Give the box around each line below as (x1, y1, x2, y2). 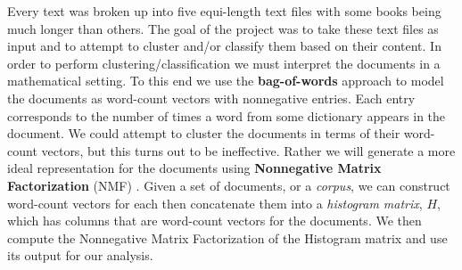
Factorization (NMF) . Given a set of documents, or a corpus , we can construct (7, 176, 450, 194)
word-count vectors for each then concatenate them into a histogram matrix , (7, 193, 423, 212)
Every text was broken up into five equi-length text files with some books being (7, 2, 441, 20)
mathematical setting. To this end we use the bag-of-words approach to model (7, 71, 444, 90)
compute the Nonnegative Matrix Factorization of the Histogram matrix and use (7, 228, 448, 247)
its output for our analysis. (7, 246, 153, 265)
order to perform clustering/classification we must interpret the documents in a (7, 53, 441, 72)
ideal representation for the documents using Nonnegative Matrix (7, 159, 382, 177)
